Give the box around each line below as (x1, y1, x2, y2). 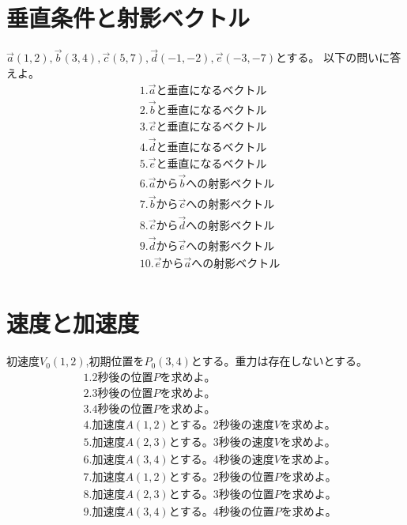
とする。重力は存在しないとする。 (190, 353, 368, 369)
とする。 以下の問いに (275, 49, 390, 66)
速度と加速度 (6, 307, 140, 339)
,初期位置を (85, 353, 145, 369)
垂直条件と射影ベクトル (6, 2, 251, 34)
